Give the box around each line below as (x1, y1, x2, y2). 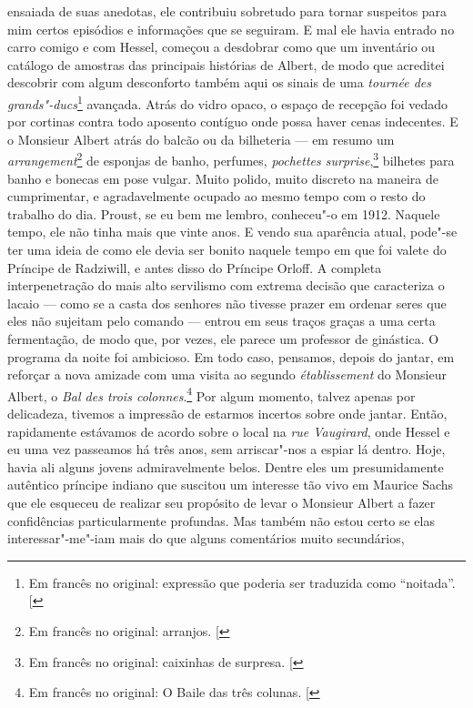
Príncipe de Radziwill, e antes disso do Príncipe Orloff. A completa (7, 258, 382, 277)
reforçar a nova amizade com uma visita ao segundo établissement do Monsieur (7, 365, 447, 384)
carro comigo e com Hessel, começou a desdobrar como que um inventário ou (7, 37, 436, 56)
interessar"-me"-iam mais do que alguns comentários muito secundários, (7, 529, 405, 548)
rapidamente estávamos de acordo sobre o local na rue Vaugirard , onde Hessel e (7, 421, 450, 440)
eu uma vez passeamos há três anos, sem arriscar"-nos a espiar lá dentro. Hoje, (7, 440, 446, 459)
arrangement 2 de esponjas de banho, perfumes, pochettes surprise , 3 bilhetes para (7, 148, 455, 170)
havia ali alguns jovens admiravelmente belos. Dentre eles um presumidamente (7, 457, 444, 476)
